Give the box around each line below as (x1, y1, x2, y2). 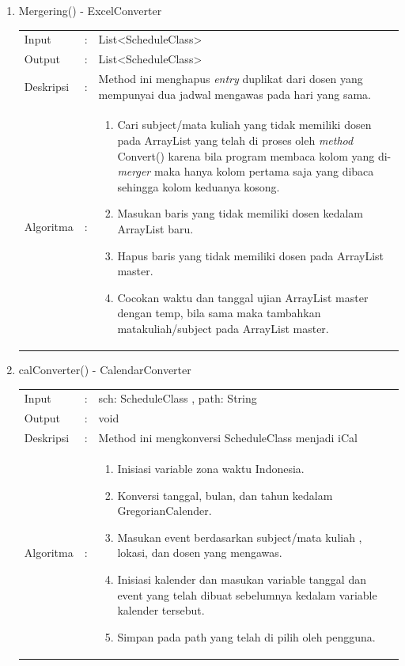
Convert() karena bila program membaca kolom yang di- (117, 147, 392, 164)
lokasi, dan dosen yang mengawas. (117, 544, 282, 561)
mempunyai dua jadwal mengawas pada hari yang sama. (98, 85, 371, 102)
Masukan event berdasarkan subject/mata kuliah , (117, 528, 362, 545)
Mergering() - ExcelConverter (18, 2, 162, 18)
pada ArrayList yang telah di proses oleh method (117, 132, 354, 149)
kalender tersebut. (117, 602, 205, 619)
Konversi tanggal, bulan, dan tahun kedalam (117, 486, 333, 503)
